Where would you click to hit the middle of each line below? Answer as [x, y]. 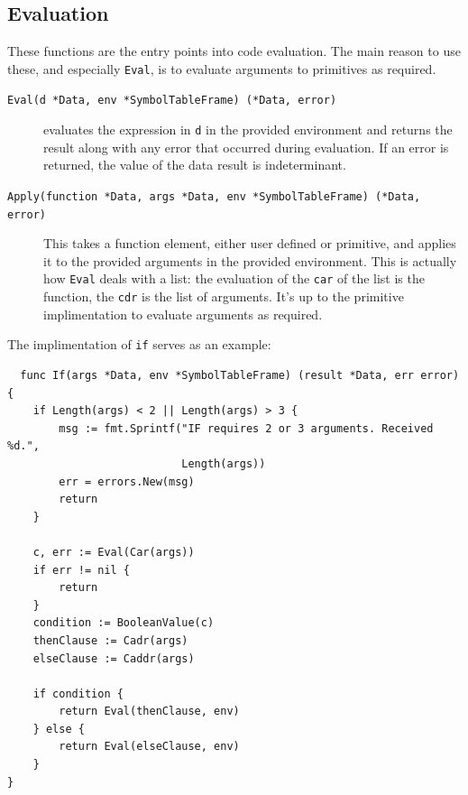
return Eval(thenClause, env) [149, 712]
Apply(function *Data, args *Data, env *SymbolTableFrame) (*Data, [214, 196]
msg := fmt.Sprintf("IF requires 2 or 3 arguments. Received [246, 428]
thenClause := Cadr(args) [110, 640]
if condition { [78, 693]
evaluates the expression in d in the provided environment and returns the [248, 129]
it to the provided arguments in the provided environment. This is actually [250, 260]
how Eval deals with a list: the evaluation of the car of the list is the [234, 278]
